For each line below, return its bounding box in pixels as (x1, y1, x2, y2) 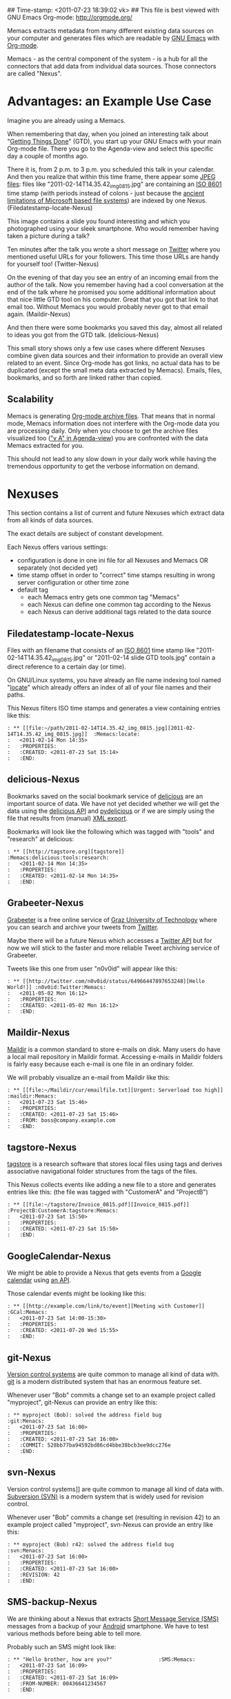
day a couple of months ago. (7, 151, 89, 160)
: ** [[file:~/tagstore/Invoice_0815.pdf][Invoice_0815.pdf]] (7, 1201, 190, 1208)
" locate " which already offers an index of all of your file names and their (7, 684, 212, 692)
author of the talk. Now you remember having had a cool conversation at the (7, 280, 224, 289)
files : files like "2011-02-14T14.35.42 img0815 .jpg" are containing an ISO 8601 (7, 180, 222, 189)
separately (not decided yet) (17, 563, 99, 572)
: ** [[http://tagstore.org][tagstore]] (7, 848, 125, 855)
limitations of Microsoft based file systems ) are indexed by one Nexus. (7, 196, 208, 205)
